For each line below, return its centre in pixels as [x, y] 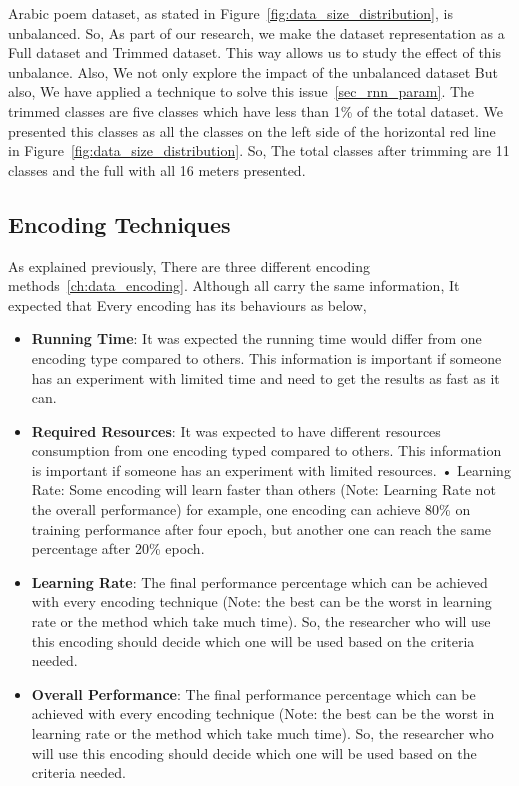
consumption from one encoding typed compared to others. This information [266, 450]
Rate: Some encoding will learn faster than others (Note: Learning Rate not [263, 489]
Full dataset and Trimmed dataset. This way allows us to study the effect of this [255, 52]
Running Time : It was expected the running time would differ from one [256, 338]
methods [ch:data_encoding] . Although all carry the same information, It [234, 285]
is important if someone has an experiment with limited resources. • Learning [271, 469]
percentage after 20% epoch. [118, 548]
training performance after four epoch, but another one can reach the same [261, 528]
